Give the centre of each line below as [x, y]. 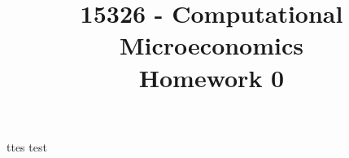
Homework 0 [212, 77]
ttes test [27, 146]
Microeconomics [212, 45]
